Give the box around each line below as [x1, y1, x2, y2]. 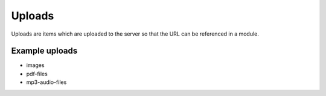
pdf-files [26, 70, 48, 77]
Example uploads [11, 46, 78, 56]
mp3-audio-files [26, 78, 67, 86]
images [26, 62, 45, 69]
